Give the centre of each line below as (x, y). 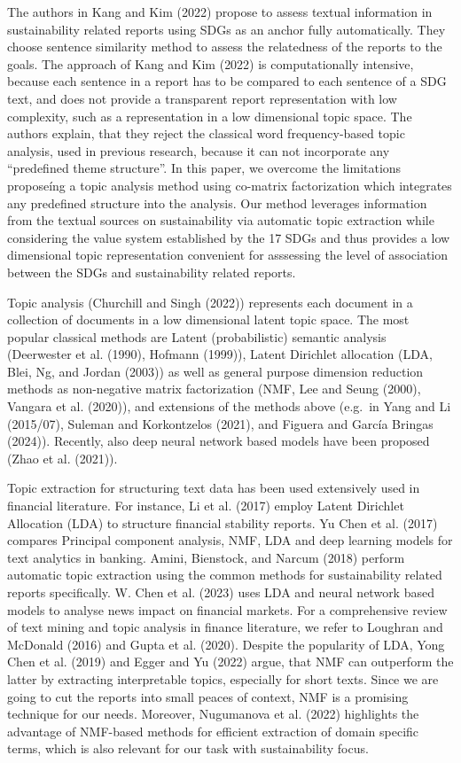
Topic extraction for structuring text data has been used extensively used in (214, 488)
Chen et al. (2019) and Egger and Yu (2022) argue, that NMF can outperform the (230, 662)
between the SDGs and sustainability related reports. (152, 272)
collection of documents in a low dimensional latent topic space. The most (208, 319)
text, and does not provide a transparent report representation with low (202, 98)
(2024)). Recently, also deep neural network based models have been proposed (219, 441)
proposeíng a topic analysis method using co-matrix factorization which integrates (230, 185)
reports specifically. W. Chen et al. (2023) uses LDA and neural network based (221, 592)
